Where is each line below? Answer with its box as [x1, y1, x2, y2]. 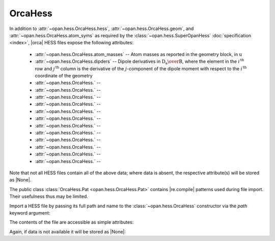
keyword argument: [9, 209, 50, 216]
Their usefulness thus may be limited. [9, 194, 89, 200]
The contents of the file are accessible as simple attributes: [9, 219, 134, 225]
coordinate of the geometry [35, 72, 93, 78]
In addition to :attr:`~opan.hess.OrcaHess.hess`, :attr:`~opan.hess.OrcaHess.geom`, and [9, 25, 194, 32]
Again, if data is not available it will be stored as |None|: [9, 228, 126, 234]
